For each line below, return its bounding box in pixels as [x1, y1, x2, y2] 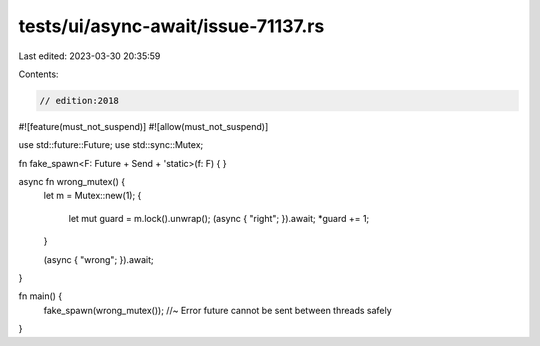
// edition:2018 [39, 95, 120, 106]
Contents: [18, 68, 59, 80]
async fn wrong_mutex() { [18, 176, 125, 188]
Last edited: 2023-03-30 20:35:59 [18, 50, 161, 62]
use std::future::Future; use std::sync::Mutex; [18, 139, 204, 151]
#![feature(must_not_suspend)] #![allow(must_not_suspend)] [18, 120, 269, 132]
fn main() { [18, 290, 63, 302]
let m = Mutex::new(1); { [43, 190, 142, 202]
